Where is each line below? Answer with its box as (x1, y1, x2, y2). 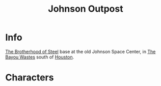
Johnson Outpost (48, 3, 123, 15)
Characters (5, 72, 54, 83)
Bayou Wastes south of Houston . (5, 54, 74, 60)
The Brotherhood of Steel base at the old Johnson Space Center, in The (5, 48, 156, 54)
